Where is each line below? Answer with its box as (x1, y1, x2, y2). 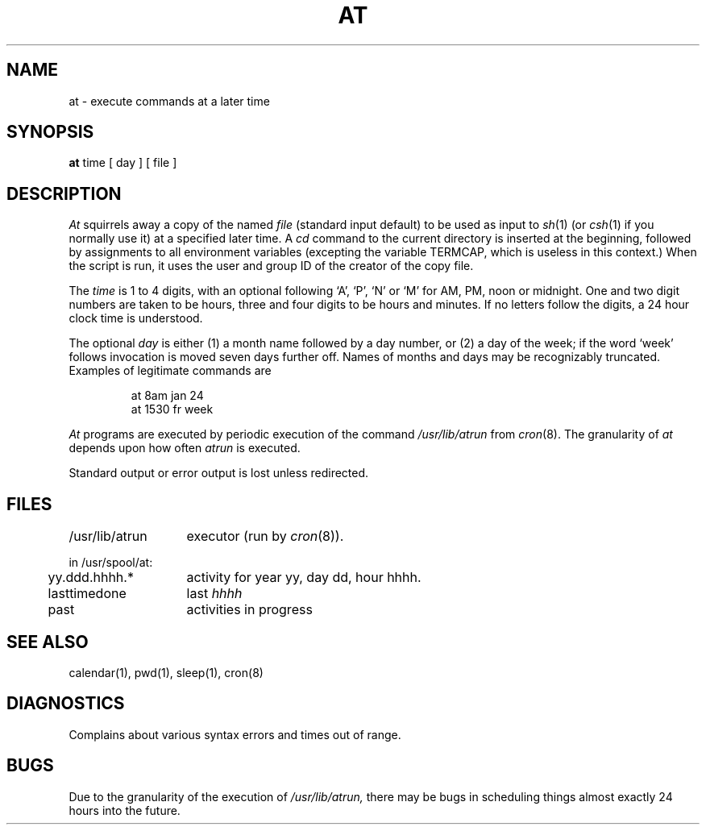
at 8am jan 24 (131, 388, 204, 403)
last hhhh (186, 585, 243, 602)
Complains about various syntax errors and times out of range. (69, 727, 401, 742)
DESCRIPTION (6, 183, 122, 204)
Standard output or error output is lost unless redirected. (69, 466, 369, 480)
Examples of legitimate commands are (69, 364, 272, 378)
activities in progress (186, 601, 313, 618)
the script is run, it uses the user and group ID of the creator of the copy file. (69, 259, 474, 273)
